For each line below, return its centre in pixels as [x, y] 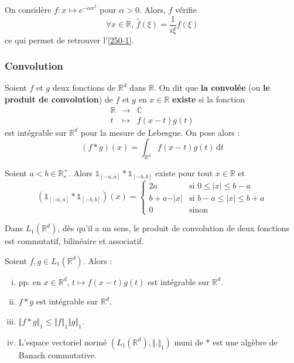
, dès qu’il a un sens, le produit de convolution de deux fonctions [174, 228]
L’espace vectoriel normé [63, 342]
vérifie [186, 9]
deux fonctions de [84, 88]
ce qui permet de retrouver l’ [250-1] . [69, 40]
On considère [28, 9]
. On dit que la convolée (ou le [212, 88]
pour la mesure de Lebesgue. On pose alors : [160, 132]
